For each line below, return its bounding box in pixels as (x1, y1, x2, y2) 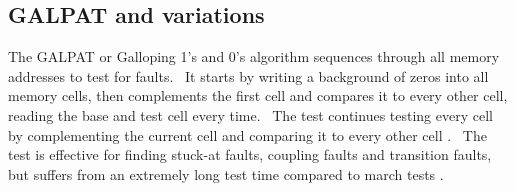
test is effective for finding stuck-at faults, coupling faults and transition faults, (8, 144, 492, 165)
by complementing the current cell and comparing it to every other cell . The (8, 124, 487, 145)
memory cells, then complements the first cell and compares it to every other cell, (8, 85, 508, 106)
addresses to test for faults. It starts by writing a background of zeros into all (8, 65, 489, 86)
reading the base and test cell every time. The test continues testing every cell (8, 104, 493, 125)
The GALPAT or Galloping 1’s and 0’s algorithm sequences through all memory (8, 46, 500, 67)
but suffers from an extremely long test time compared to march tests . (8, 163, 444, 184)
